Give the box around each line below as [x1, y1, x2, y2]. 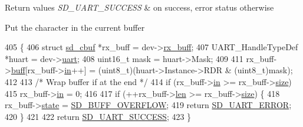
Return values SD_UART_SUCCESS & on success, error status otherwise [5, 1, 274, 13]
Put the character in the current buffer [5, 21, 145, 33]
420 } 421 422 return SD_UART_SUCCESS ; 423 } [5, 110, 192, 122]
